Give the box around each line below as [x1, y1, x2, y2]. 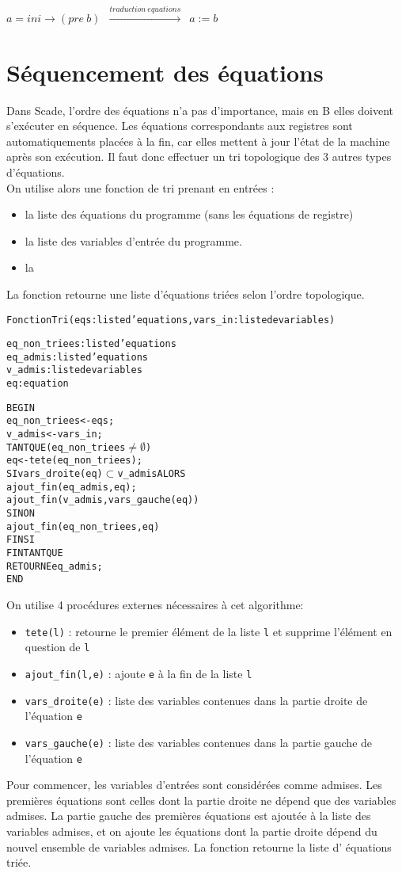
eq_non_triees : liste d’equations [6, 338, 176, 350]
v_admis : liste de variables [6, 364, 142, 376]
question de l [25, 639, 90, 655]
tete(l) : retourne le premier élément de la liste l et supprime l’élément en [25, 623, 393, 639]
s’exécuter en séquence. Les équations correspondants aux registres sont [6, 117, 353, 134]
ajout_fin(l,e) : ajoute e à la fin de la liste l [25, 665, 252, 681]
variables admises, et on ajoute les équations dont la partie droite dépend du [6, 822, 377, 839]
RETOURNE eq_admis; [6, 560, 103, 572]
